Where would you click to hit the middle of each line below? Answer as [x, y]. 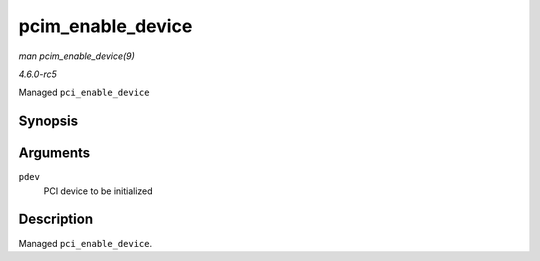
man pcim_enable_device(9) [76, 56]
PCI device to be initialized [98, 191]
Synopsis [48, 121]
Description [56, 219]
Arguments [54, 153]
